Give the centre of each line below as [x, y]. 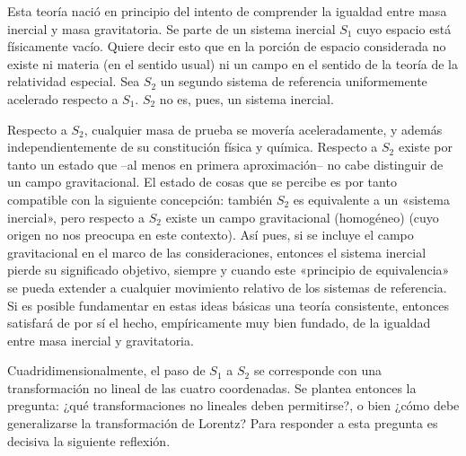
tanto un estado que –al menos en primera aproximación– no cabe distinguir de [225, 164]
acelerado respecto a [63, 98]
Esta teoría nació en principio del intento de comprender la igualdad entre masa [227, 11]
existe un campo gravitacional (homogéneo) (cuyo [302, 217]
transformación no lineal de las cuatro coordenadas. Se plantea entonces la [212, 387]
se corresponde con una [318, 370]
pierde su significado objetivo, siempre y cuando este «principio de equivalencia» [229, 270]
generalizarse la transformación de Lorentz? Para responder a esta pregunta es [223, 423]
